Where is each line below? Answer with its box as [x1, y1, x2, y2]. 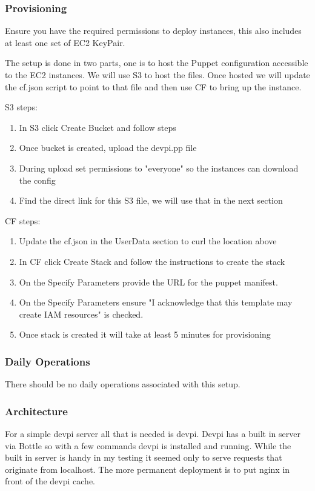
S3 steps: [5, 101, 38, 113]
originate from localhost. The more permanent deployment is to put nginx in [5, 463, 290, 475]
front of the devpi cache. [5, 475, 95, 487]
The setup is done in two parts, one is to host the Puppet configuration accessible [5, 56, 308, 69]
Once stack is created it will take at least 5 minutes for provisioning [19, 328, 271, 341]
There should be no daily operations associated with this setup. [5, 378, 240, 390]
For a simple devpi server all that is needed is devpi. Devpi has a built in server [5, 427, 300, 439]
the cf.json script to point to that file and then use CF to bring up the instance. [5, 80, 302, 93]
